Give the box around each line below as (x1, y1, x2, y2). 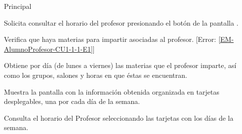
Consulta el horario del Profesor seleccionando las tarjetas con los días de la (4, 112, 234, 123)
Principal (4, 1, 32, 11)
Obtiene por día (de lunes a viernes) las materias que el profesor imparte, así (4, 60, 237, 70)
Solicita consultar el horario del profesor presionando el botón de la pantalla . (4, 17, 239, 28)
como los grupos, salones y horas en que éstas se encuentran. (4, 69, 187, 80)
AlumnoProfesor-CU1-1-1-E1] (4, 43, 93, 54)
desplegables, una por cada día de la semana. (4, 96, 140, 106)
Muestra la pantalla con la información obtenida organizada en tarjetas (4, 86, 219, 97)
